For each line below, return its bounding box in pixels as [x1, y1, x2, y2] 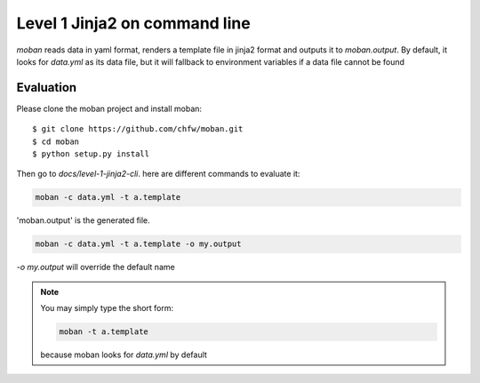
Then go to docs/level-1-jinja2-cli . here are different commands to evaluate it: [16, 169, 300, 180]
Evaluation [16, 80, 77, 95]
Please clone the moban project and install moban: [16, 103, 203, 114]
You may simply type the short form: [40, 303, 174, 314]
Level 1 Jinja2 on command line [16, 13, 251, 33]
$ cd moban [32, 136, 80, 147]
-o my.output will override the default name [16, 262, 175, 273]
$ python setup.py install [32, 149, 150, 159]
